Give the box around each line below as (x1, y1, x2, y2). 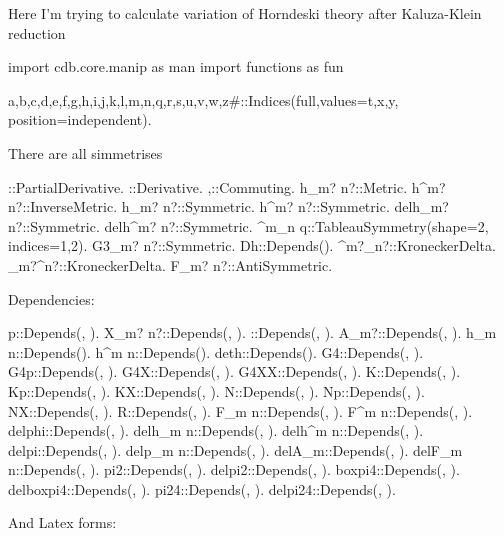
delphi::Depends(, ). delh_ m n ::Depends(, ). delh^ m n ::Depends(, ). (8, 420, 424, 441)
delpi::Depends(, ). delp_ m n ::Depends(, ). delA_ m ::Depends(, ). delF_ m (8, 439, 463, 460)
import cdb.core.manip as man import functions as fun (8, 56, 344, 77)
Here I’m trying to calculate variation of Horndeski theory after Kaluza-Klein (8, 3, 482, 23)
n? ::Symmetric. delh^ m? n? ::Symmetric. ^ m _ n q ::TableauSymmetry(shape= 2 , (8, 215, 489, 236)
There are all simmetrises (8, 142, 163, 163)
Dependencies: (8, 288, 95, 309)
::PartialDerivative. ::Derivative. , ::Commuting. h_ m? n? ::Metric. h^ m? (8, 176, 446, 197)
